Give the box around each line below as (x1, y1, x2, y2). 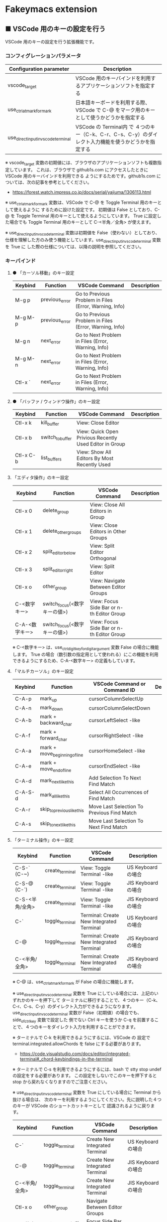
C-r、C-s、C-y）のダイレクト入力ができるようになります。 (12, 1003, 134, 1010)
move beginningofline (40, 750, 83, 758)
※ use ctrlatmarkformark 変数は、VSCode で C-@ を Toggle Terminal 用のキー (5, 199, 158, 206)
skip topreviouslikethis (40, 806, 84, 813)
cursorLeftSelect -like (88, 717, 141, 724)
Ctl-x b (14, 434, 32, 441)
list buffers (40, 455, 62, 462)
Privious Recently (76, 434, 118, 441)
